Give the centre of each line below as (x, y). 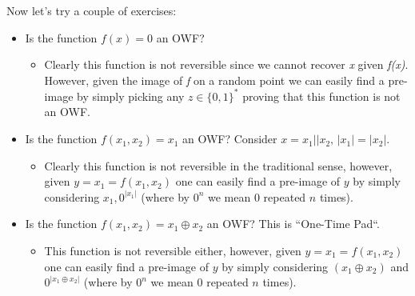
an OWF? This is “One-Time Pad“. (293, 224)
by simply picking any (131, 96)
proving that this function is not (321, 96)
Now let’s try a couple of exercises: (92, 10)
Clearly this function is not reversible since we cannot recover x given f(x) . (226, 64)
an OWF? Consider (230, 139)
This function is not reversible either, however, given (173, 251)
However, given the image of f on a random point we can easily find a (214, 80)
